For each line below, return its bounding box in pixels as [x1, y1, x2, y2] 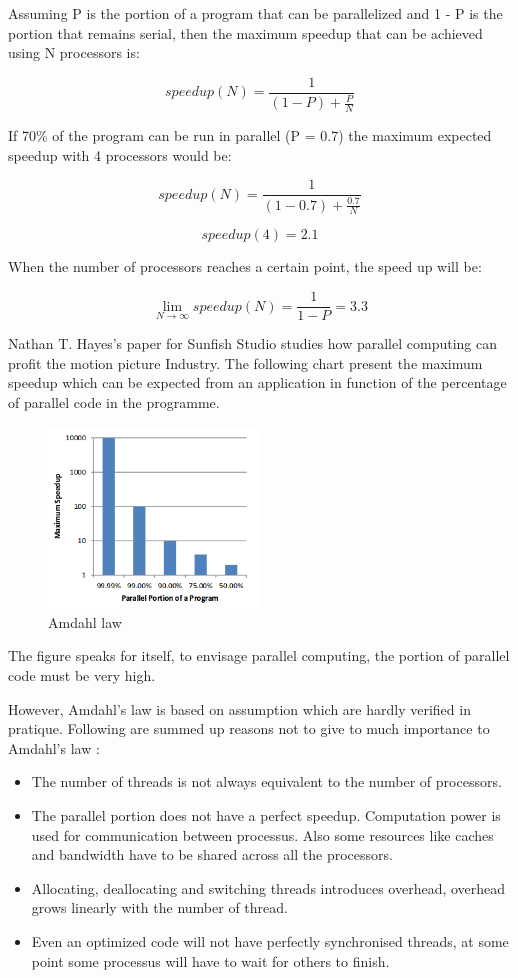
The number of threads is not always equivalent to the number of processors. [31, 771, 502, 792]
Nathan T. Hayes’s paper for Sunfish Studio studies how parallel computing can [8, 333, 498, 354]
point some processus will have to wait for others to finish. [31, 950, 390, 971]
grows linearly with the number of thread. [31, 897, 288, 918]
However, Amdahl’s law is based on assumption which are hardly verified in [8, 698, 471, 719]
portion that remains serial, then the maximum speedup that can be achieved [8, 22, 483, 43]
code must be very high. [8, 665, 156, 686]
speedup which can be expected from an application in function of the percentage [8, 372, 507, 393]
